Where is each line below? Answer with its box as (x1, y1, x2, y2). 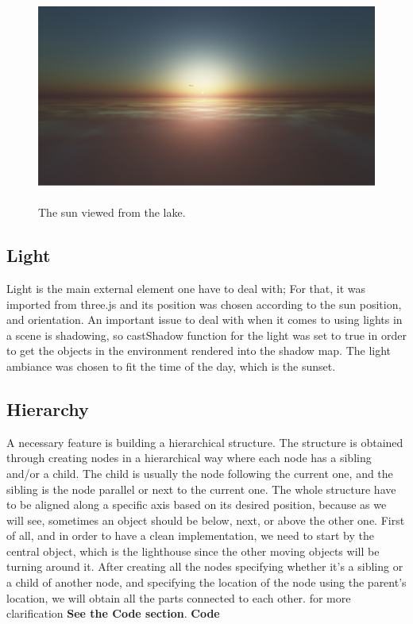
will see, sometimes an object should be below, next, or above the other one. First (6, 511, 405, 528)
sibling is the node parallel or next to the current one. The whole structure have (6, 480, 396, 497)
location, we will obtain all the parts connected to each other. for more (6, 589, 351, 606)
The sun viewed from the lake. (38, 204, 186, 221)
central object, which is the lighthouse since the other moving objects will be (6, 542, 380, 559)
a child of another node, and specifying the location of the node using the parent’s (6, 574, 407, 591)
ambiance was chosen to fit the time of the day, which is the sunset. (6, 357, 336, 374)
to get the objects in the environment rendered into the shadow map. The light (6, 342, 392, 359)
